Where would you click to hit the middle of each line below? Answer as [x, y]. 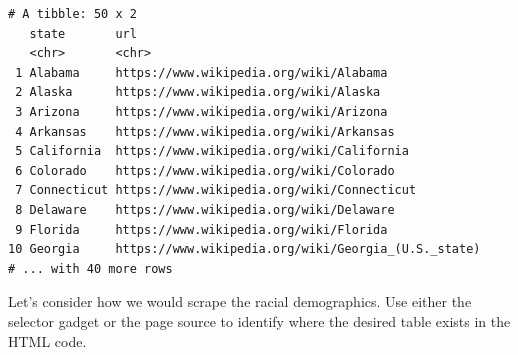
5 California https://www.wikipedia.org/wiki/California [212, 151]
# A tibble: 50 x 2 [72, 14]
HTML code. [47, 340]
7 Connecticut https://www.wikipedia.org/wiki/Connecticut [216, 190]
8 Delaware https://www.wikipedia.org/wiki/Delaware [205, 209]
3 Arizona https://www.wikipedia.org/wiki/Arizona [201, 111]
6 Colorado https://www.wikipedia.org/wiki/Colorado [205, 170]
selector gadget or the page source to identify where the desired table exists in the [259, 320]
